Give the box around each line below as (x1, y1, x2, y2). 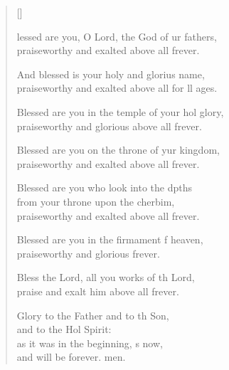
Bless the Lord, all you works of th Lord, (16, 270, 195, 285)
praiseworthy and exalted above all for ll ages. (16, 80, 218, 95)
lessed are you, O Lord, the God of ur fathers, (16, 28, 217, 43)
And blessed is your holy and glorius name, (16, 66, 205, 81)
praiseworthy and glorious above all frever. (16, 118, 202, 133)
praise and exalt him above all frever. (16, 283, 179, 298)
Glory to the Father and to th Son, (16, 307, 169, 322)
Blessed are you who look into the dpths (16, 180, 193, 195)
